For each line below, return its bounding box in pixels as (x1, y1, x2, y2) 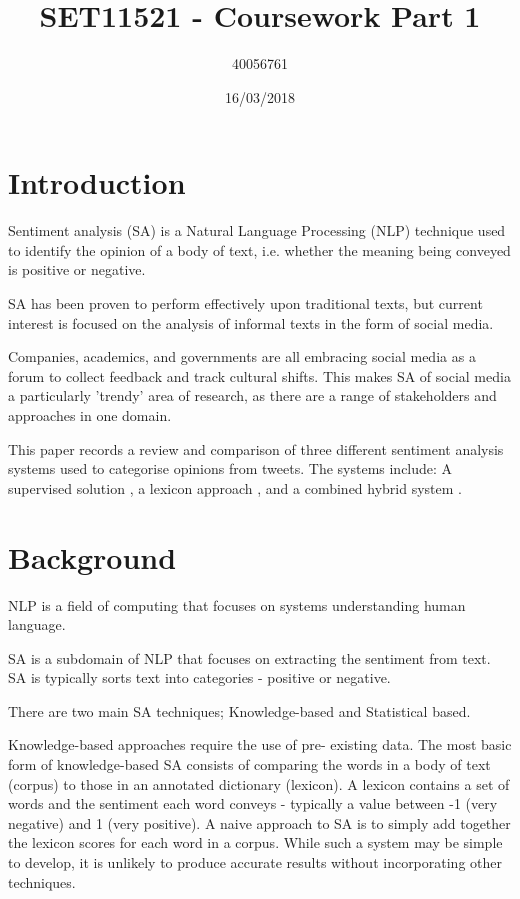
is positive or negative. (8, 259, 146, 280)
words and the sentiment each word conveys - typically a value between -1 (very (8, 793, 498, 814)
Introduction (8, 162, 186, 203)
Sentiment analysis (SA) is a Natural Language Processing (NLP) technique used (8, 220, 506, 241)
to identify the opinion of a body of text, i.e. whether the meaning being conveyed (8, 239, 511, 260)
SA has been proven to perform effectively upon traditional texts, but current (8, 293, 483, 314)
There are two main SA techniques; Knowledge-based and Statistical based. (8, 700, 471, 721)
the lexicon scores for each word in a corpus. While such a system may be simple (8, 832, 503, 853)
